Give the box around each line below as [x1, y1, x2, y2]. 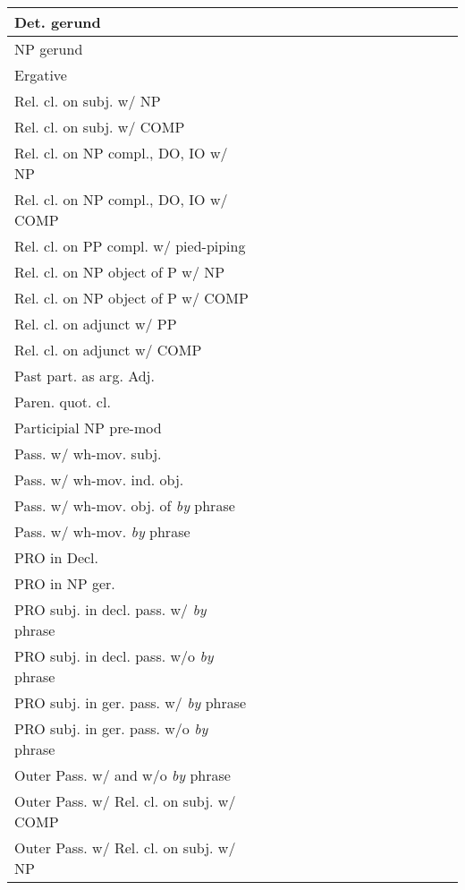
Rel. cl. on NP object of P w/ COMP [14, 287, 249, 308]
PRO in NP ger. [14, 573, 115, 594]
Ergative [14, 64, 67, 85]
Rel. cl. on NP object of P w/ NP [14, 261, 225, 282]
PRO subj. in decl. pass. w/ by [14, 599, 207, 620]
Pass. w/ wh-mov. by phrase [14, 521, 190, 542]
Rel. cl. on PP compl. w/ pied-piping [14, 235, 246, 256]
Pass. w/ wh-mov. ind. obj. [14, 469, 184, 490]
